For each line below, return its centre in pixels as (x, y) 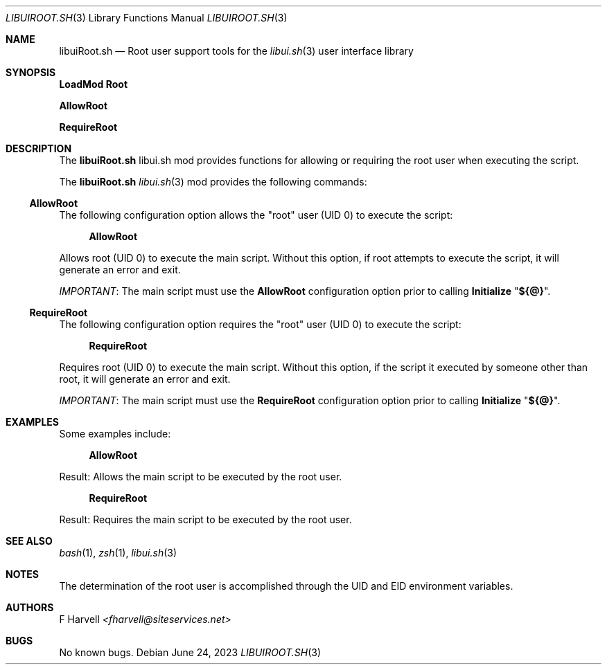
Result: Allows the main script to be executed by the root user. (201, 477)
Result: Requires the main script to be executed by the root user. (205, 519)
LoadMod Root (94, 84)
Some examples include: (115, 434)
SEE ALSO (29, 541)
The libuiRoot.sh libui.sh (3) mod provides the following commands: (213, 182)
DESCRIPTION (39, 148)
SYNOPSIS (31, 72)
